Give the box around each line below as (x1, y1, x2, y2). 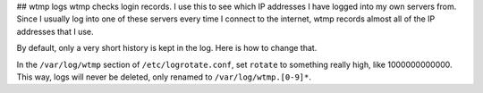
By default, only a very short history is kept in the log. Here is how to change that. (16, 43, 318, 54)
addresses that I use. (16, 26, 94, 37)
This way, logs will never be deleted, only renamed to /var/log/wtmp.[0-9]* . (16, 72, 312, 82)
